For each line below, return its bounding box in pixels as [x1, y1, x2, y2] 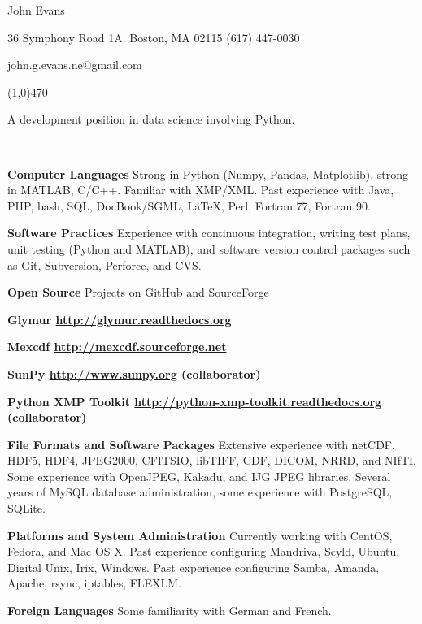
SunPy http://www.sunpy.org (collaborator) [7, 365, 261, 382]
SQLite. [7, 500, 46, 517]
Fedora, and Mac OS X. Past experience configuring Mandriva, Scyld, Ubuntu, [7, 543, 400, 560]
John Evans [7, 2, 65, 18]
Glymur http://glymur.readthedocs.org [7, 310, 232, 327]
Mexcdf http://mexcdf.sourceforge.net [7, 338, 227, 355]
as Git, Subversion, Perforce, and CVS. [7, 256, 202, 273]
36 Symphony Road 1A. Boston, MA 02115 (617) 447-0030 [7, 28, 300, 45]
